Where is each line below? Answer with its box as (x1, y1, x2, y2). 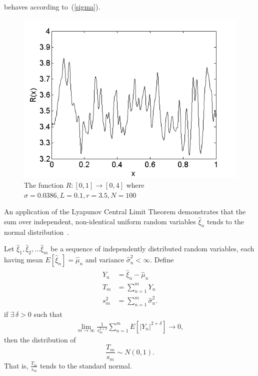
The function (24, 180, 63, 190)
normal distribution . (4, 226, 69, 237)
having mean (4, 254, 43, 265)
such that (33, 309, 62, 319)
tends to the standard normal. (40, 360, 132, 370)
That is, (4, 360, 28, 370)
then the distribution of (4, 334, 76, 344)
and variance (85, 254, 124, 265)
